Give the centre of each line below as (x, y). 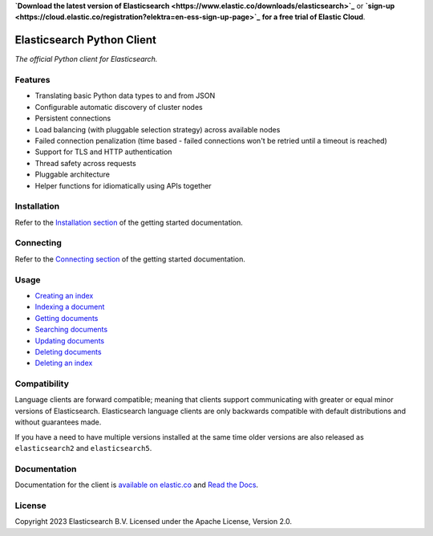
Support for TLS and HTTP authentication (103, 152)
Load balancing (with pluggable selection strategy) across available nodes (158, 129)
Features (32, 80)
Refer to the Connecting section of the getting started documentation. (130, 259)
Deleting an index (64, 363)
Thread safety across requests (85, 163)
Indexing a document (70, 307)
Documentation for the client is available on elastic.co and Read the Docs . (137, 485)
